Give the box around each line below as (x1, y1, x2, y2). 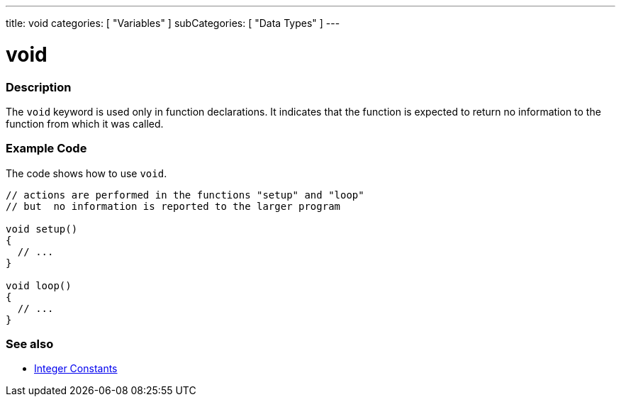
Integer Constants (34, 362, 118, 375)
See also (6, 337, 54, 351)
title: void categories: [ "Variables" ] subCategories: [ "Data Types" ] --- (6, 17, 340, 29)
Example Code (6, 141, 87, 156)
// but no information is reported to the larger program (6, 200, 341, 212)
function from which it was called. (6, 117, 164, 130)
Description (6, 79, 72, 94)
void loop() (6, 279, 72, 291)
